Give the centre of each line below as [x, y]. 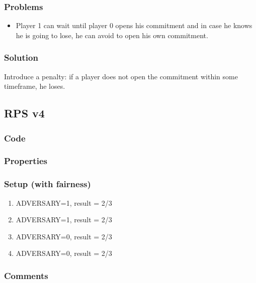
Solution [21, 57]
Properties [26, 161]
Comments [26, 275]
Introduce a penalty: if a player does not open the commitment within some [121, 76]
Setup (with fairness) [48, 184]
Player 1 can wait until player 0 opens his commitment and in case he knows [134, 25]
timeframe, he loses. [35, 86]
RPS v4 [24, 113]
